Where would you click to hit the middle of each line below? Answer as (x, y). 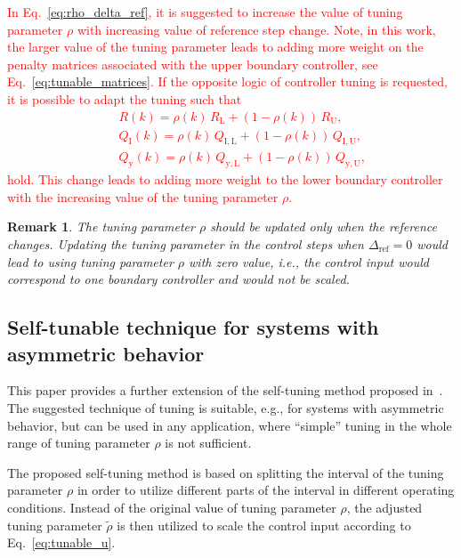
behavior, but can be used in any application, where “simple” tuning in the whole (230, 425)
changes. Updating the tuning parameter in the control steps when (186, 244)
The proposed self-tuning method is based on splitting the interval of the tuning (226, 472)
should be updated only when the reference (324, 226)
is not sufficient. (208, 443)
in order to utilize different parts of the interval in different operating (266, 490)
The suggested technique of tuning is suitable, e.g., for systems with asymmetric (226, 408)
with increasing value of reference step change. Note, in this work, (256, 29)
